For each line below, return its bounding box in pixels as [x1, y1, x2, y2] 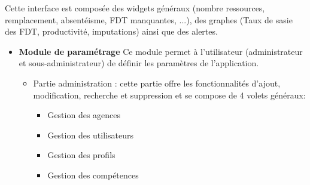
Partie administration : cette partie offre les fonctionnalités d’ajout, [33, 76, 281, 89]
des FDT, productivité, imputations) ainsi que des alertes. [5, 25, 218, 38]
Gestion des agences [47, 109, 121, 121]
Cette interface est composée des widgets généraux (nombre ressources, [5, 2, 265, 14]
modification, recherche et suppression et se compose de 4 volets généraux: [33, 88, 306, 101]
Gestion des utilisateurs [47, 128, 133, 141]
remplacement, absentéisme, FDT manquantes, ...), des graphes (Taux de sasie [5, 13, 293, 26]
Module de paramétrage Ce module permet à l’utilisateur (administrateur [19, 45, 303, 57]
